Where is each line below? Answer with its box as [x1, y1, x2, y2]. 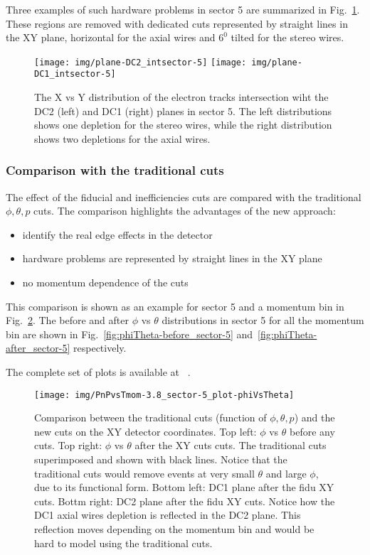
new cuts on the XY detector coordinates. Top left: [34, 424, 257, 438]
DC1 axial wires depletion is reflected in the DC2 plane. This [34, 507, 301, 522]
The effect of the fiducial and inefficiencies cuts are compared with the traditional [6, 189, 361, 204]
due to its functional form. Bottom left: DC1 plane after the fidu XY [34, 480, 334, 495]
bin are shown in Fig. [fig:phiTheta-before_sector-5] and [6, 326, 253, 341]
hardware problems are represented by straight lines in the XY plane [22, 251, 322, 266]
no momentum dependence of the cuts [22, 275, 189, 290]
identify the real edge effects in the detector [22, 227, 213, 242]
